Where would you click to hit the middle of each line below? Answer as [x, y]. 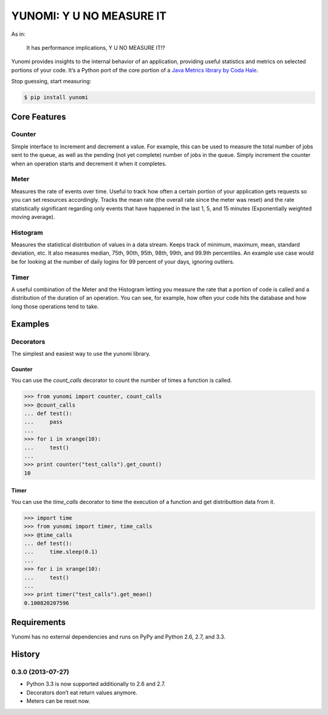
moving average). [33, 216]
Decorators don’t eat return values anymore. [82, 693]
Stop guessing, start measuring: [51, 81]
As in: [18, 34]
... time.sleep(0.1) [61, 552]
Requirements [39, 622]
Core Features [39, 116]
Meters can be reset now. [58, 701]
